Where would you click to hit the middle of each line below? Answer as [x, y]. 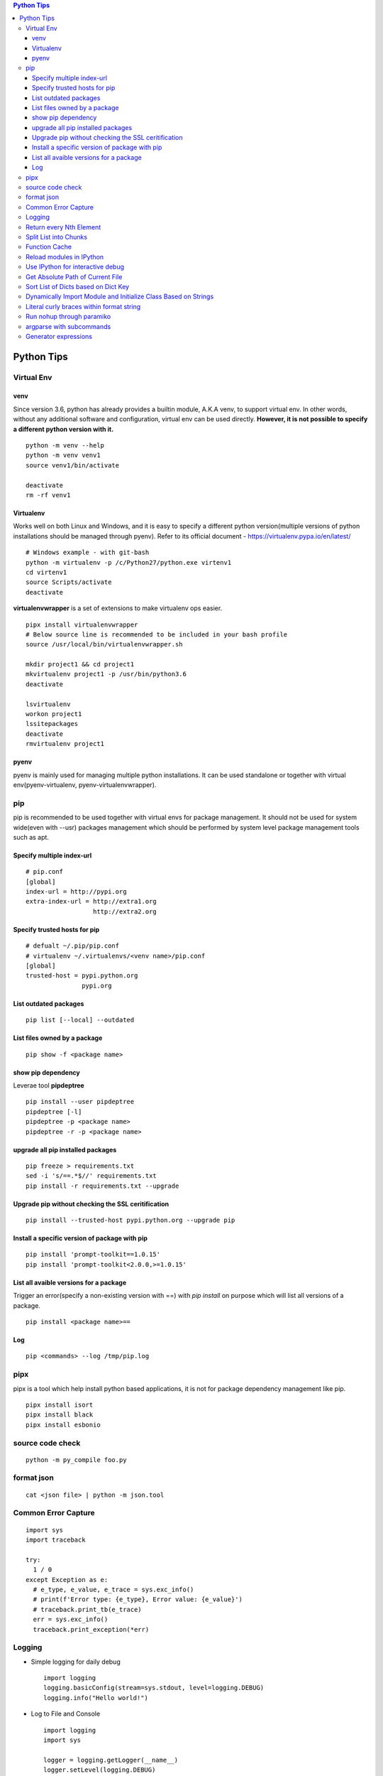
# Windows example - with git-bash [88, 553]
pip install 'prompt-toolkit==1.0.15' [93, 1255]
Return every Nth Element [63, 227]
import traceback [56, 1540]
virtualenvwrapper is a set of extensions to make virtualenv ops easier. [118, 608]
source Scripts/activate [69, 582]
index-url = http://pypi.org [76, 892]
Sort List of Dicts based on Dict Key [78, 286]
